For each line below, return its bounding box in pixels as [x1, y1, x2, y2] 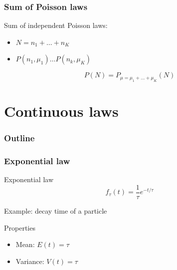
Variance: [15, 256, 44, 266]
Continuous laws [4, 101, 119, 121]
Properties [4, 222, 35, 233]
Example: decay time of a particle [4, 205, 107, 216]
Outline [4, 132, 35, 144]
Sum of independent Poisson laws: [4, 20, 108, 30]
